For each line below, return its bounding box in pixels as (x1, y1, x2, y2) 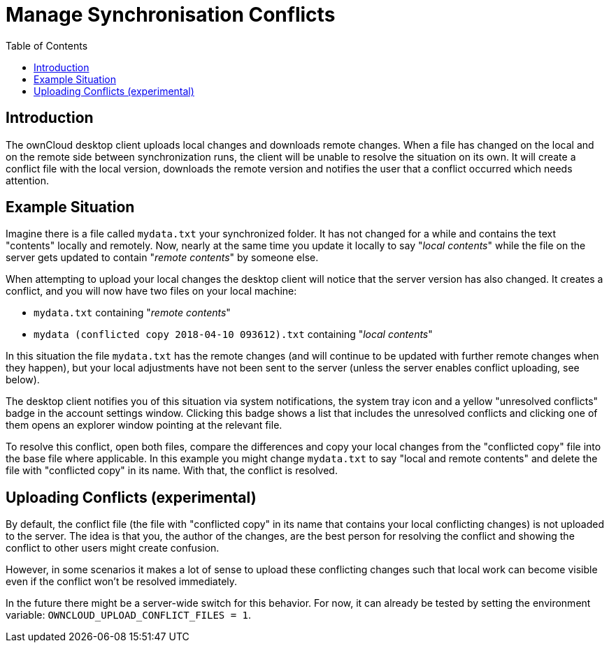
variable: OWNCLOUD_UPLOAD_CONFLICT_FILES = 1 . (6, 609, 252, 621)
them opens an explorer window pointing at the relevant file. (6, 419, 282, 432)
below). (6, 374, 40, 386)
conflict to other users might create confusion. (6, 542, 220, 554)
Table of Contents (6, 39, 88, 52)
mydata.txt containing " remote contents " (34, 307, 231, 319)
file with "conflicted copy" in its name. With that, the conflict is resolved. (6, 464, 338, 477)
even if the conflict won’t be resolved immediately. (6, 575, 238, 588)
